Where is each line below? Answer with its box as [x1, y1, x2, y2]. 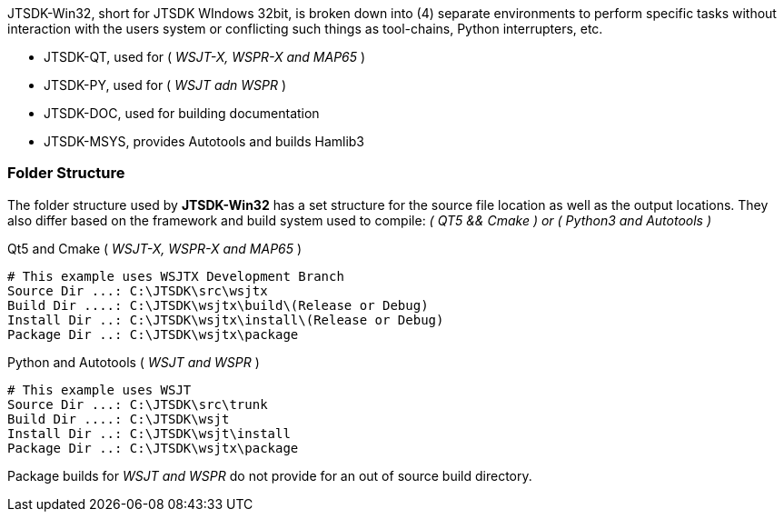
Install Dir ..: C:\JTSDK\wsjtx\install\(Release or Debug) [7, 312, 444, 327]
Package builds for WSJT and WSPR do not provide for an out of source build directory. [7, 467, 532, 484]
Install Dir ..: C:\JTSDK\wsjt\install [7, 425, 291, 441]
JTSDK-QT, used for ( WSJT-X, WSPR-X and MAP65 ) [44, 49, 366, 65]
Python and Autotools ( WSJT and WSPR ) [7, 354, 260, 370]
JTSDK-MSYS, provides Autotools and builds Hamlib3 [44, 134, 365, 149]
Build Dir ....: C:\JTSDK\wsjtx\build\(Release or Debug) [7, 297, 429, 313]
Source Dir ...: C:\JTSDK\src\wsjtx [7, 283, 268, 298]
